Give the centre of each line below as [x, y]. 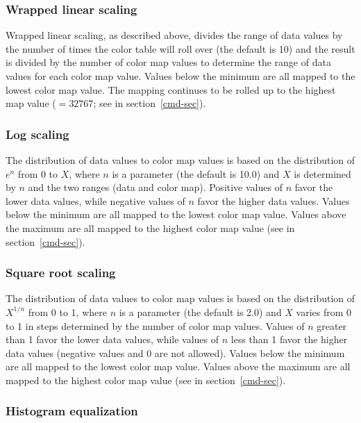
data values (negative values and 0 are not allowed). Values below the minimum [175, 352]
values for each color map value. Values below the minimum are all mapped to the [180, 76]
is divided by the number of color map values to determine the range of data [168, 62]
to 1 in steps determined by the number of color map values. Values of [155, 325]
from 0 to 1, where [67, 312]
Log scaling [37, 134]
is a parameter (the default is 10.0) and [196, 173]
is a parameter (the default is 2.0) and [200, 312]
